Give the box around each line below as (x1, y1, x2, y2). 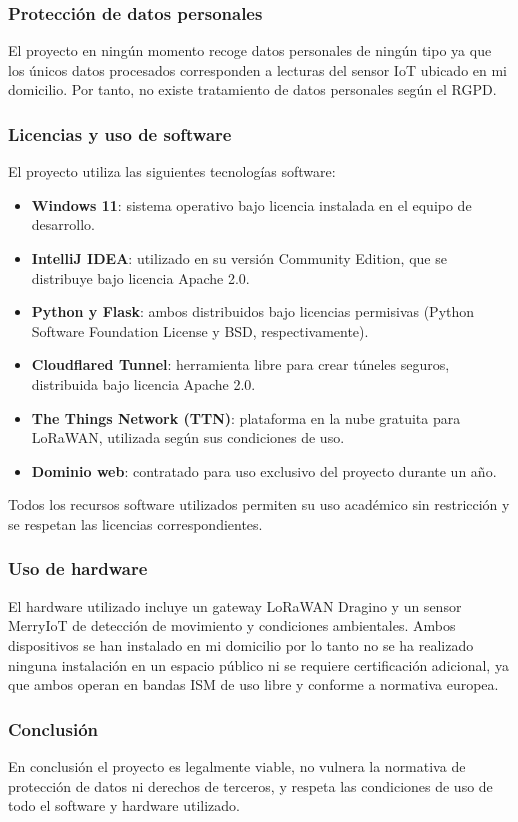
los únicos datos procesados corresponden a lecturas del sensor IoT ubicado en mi (8, 59, 508, 80)
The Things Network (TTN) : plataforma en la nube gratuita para (31, 407, 461, 428)
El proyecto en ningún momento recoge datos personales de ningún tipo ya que (8, 40, 492, 61)
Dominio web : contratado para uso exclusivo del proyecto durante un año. (31, 460, 497, 481)
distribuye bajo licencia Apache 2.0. (31, 267, 250, 288)
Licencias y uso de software (8, 121, 232, 146)
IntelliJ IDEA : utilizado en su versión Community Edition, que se (31, 248, 447, 268)
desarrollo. (31, 214, 95, 235)
